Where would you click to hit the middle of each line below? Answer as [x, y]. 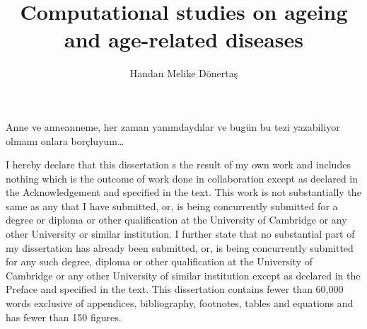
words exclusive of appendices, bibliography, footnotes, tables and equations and [180, 303]
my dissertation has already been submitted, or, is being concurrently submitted [180, 247]
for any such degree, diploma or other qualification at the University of [159, 261]
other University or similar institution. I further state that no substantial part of [180, 234]
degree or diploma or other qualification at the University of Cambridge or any [176, 220]
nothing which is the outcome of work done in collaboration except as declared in [182, 178]
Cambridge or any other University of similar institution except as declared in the [183, 275]
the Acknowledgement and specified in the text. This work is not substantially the [183, 192]
